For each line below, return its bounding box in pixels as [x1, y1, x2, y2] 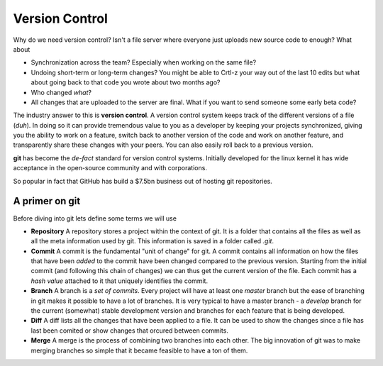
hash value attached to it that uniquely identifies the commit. [30, 277, 209, 285]
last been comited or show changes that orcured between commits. [30, 326, 228, 335]
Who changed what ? [30, 88, 92, 96]
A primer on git [13, 195, 81, 207]
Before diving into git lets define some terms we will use [13, 213, 177, 223]
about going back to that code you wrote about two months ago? [30, 78, 221, 87]
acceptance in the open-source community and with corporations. [13, 164, 207, 172]
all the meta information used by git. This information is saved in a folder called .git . [30, 237, 274, 245]
